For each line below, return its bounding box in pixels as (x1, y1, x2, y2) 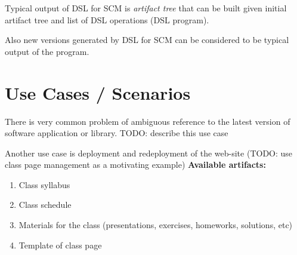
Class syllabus (18, 178, 70, 191)
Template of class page (18, 238, 102, 251)
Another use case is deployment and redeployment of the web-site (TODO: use (5, 146, 293, 159)
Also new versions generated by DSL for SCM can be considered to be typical (5, 33, 289, 46)
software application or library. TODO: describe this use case (5, 127, 228, 139)
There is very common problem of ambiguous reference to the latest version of (5, 115, 290, 127)
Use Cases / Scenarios (5, 80, 191, 105)
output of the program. (5, 45, 89, 57)
